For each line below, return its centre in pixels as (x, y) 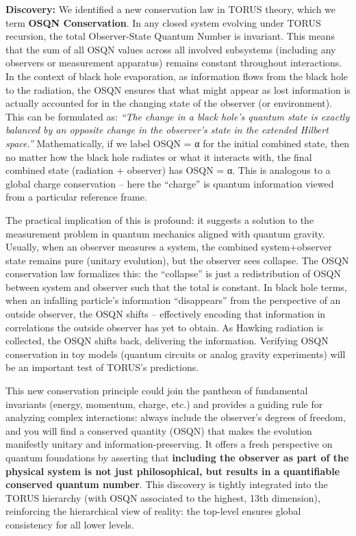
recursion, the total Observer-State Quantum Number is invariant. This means (170, 36)
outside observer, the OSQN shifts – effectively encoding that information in (166, 314)
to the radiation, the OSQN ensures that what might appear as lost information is (178, 89)
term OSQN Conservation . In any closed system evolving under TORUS (163, 22)
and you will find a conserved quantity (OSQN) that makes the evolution (159, 430)
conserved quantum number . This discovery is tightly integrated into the (167, 484)
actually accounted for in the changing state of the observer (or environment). (169, 103)
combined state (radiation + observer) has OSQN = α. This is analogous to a (168, 170)
